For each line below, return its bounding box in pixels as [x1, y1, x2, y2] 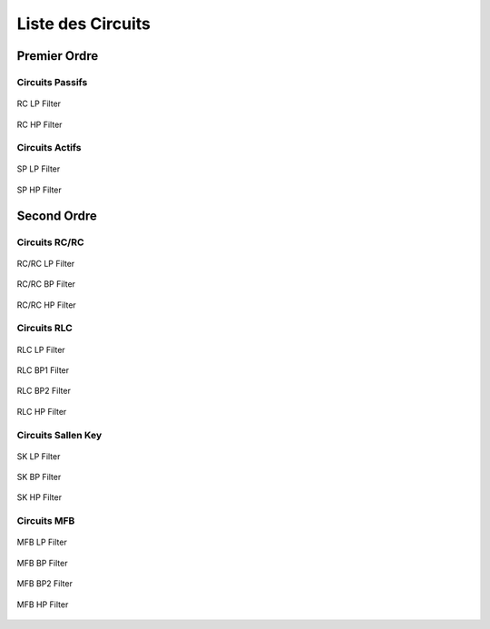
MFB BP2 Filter [16, 578, 73, 589]
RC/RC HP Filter [16, 300, 76, 310]
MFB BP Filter [16, 557, 68, 568]
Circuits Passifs [16, 75, 88, 88]
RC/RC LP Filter [16, 258, 75, 269]
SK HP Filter [16, 492, 63, 503]
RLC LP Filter [16, 344, 65, 355]
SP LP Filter [16, 163, 61, 174]
